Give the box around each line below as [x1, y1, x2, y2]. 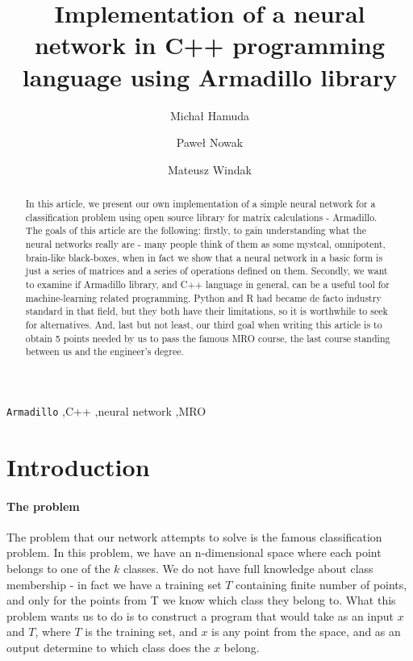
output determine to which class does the [6, 638, 211, 655]
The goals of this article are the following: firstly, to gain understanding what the [25, 224, 367, 237]
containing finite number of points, [236, 575, 407, 592]
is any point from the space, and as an [211, 623, 401, 640]
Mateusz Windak [168, 161, 252, 178]
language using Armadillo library [22, 60, 398, 93]
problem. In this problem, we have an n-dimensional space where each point [6, 544, 382, 561]
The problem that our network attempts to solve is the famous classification [6, 528, 382, 545]
